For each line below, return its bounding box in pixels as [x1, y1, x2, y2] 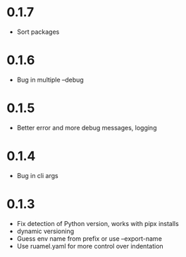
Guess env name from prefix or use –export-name [16, 234, 163, 243]
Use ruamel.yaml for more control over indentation [16, 242, 163, 250]
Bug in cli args [16, 171, 58, 180]
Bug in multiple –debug [16, 75, 84, 84]
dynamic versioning [16, 227, 75, 235]
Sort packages [16, 27, 60, 36]
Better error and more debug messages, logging [16, 123, 157, 132]
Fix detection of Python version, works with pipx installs [16, 219, 179, 227]
